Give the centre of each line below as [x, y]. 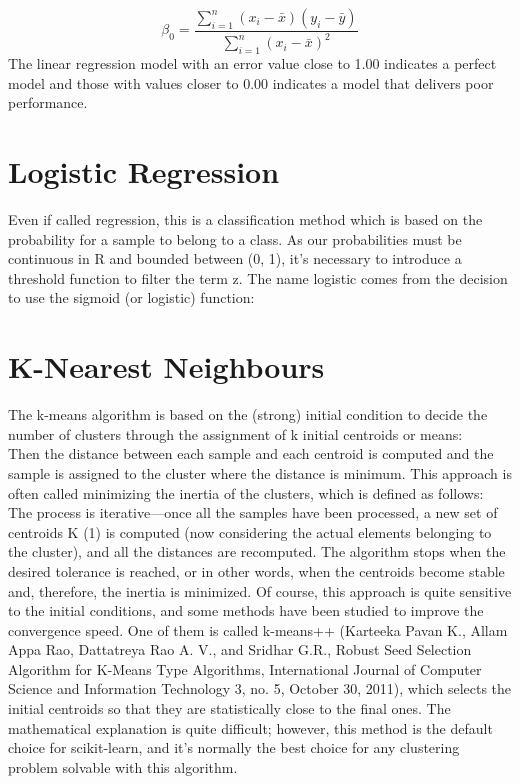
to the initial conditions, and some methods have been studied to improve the [246, 610]
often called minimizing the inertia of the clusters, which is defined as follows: [246, 492]
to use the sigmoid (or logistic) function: [131, 297]
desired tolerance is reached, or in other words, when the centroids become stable [256, 570]
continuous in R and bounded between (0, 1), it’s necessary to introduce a [235, 258]
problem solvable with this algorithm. [123, 766]
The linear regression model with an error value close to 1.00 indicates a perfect [252, 63]
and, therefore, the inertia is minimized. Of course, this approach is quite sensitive [260, 590]
